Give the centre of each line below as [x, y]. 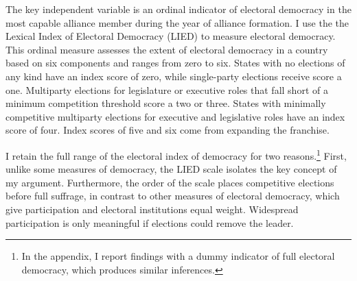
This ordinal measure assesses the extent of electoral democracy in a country [167, 49]
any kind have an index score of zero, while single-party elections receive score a [174, 76]
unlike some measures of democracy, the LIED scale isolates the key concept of [171, 169]
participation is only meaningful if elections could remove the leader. [150, 222]
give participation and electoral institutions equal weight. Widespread [152, 209]
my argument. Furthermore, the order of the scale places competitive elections [170, 182]
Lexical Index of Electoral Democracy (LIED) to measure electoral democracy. [171, 36]
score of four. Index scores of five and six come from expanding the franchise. [168, 130]
